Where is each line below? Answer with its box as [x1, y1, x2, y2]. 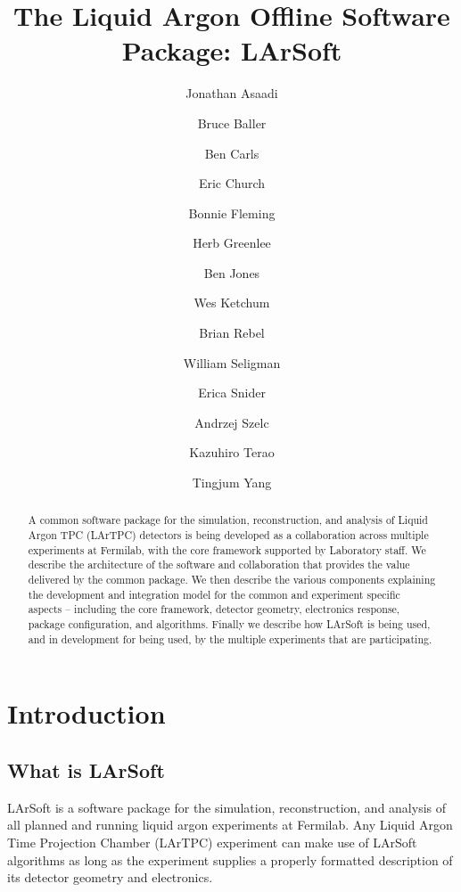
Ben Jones [203, 263, 260, 282]
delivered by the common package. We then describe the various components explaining [28, 572, 436, 587]
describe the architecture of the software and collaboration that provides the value [28, 557, 410, 572]
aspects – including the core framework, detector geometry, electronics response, [28, 601, 400, 617]
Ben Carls [204, 143, 259, 162]
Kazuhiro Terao [189, 443, 275, 462]
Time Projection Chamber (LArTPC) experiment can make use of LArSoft [7, 832, 417, 851]
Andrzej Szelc [194, 413, 269, 431]
